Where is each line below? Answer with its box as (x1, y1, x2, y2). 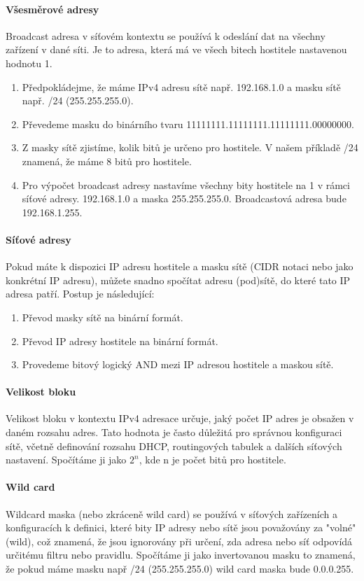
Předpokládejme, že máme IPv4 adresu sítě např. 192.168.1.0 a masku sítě (22, 79, 341, 94)
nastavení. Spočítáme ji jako (6, 452, 127, 467)
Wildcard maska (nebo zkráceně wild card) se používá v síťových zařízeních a (6, 506, 338, 521)
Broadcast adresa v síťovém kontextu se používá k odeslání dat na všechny (6, 28, 325, 43)
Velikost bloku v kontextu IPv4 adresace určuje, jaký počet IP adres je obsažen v (6, 411, 354, 426)
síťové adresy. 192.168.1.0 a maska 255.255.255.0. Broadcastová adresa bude (22, 191, 346, 206)
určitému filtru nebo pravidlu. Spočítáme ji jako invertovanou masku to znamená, (6, 547, 356, 562)
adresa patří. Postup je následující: (6, 286, 155, 301)
